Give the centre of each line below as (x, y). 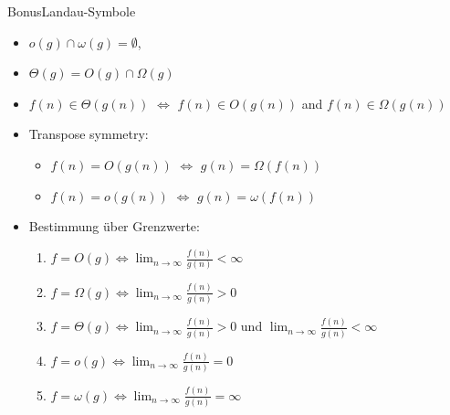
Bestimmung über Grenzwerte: (114, 226)
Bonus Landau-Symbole (72, 11)
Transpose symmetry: (89, 134)
